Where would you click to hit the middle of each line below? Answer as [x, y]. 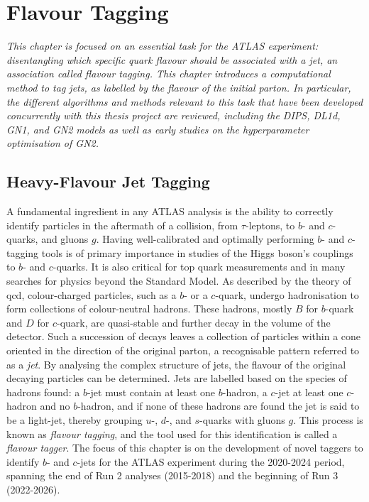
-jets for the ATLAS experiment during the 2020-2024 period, [211, 461]
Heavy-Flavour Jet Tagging [108, 181]
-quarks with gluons [242, 419]
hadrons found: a [43, 392]
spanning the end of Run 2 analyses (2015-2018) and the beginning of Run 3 [172, 475]
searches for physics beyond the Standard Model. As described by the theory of [179, 281]
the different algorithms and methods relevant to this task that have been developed [185, 101]
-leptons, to [270, 225]
